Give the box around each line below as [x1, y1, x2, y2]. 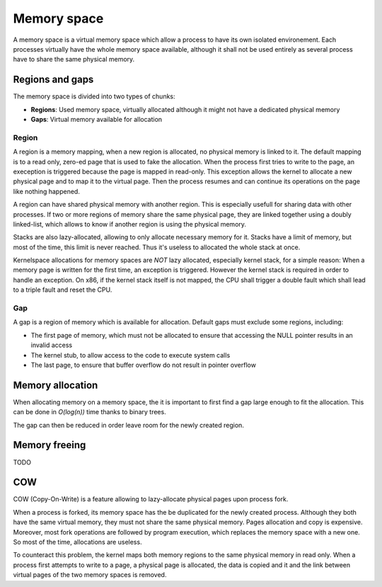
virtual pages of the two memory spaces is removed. [13, 571, 167, 579]
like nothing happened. [13, 187, 81, 195]
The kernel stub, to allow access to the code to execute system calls [30, 351, 231, 359]
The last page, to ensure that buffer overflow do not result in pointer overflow [30, 360, 256, 369]
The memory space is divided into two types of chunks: [13, 92, 176, 101]
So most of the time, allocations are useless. [13, 538, 142, 546]
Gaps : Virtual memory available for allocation [30, 115, 163, 124]
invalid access [30, 341, 73, 350]
